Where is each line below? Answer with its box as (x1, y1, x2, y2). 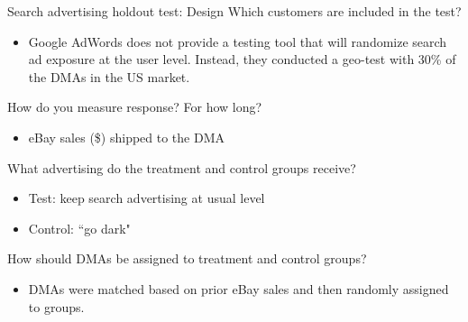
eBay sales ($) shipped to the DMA (28, 127, 225, 146)
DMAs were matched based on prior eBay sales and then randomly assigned (28, 279, 449, 298)
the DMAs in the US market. (28, 67, 190, 86)
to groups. (28, 297, 85, 316)
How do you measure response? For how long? (7, 97, 262, 116)
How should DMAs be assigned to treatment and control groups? (7, 249, 367, 268)
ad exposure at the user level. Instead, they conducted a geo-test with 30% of (28, 50, 456, 69)
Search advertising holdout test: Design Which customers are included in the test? (7, 2, 462, 20)
